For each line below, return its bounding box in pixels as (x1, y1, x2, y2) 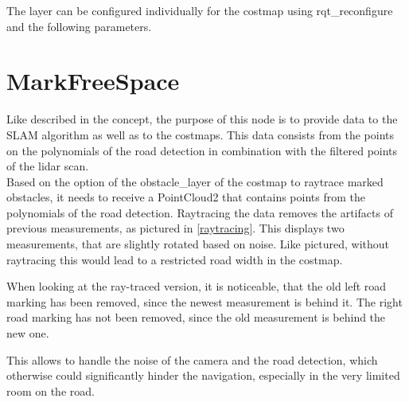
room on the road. (6, 382, 95, 399)
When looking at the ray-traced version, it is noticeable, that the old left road (6, 278, 387, 295)
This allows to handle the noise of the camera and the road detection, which (6, 351, 378, 368)
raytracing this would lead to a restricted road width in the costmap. (6, 251, 343, 267)
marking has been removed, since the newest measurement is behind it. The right (6, 293, 403, 310)
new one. (6, 325, 49, 342)
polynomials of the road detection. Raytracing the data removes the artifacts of (6, 204, 393, 221)
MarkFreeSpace (6, 64, 180, 97)
